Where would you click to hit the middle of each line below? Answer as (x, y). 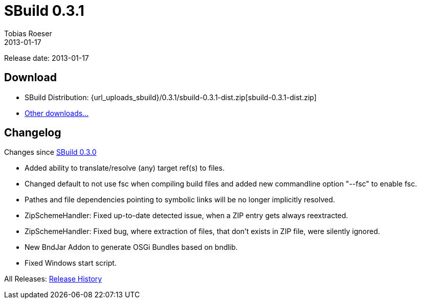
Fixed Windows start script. (71, 263)
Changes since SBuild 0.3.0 (50, 152)
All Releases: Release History (53, 279)
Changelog (33, 133)
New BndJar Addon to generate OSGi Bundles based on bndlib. (131, 247)
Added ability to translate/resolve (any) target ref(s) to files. (125, 168)
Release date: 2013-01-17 (47, 58)
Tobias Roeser (28, 33)
